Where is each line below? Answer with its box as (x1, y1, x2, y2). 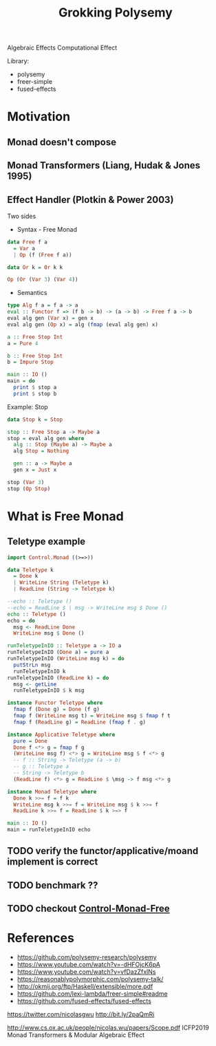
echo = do (7, 617, 36, 624)
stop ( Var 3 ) (7, 479, 45, 486)
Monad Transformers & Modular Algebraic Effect (7, 1031, 145, 1039)
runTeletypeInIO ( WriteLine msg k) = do (7, 655, 125, 662)
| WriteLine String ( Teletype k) (13, 579, 109, 586)
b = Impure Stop (7, 359, 54, 366)
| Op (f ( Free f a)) (13, 251, 72, 259)
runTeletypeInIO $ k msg (13, 687, 85, 694)
